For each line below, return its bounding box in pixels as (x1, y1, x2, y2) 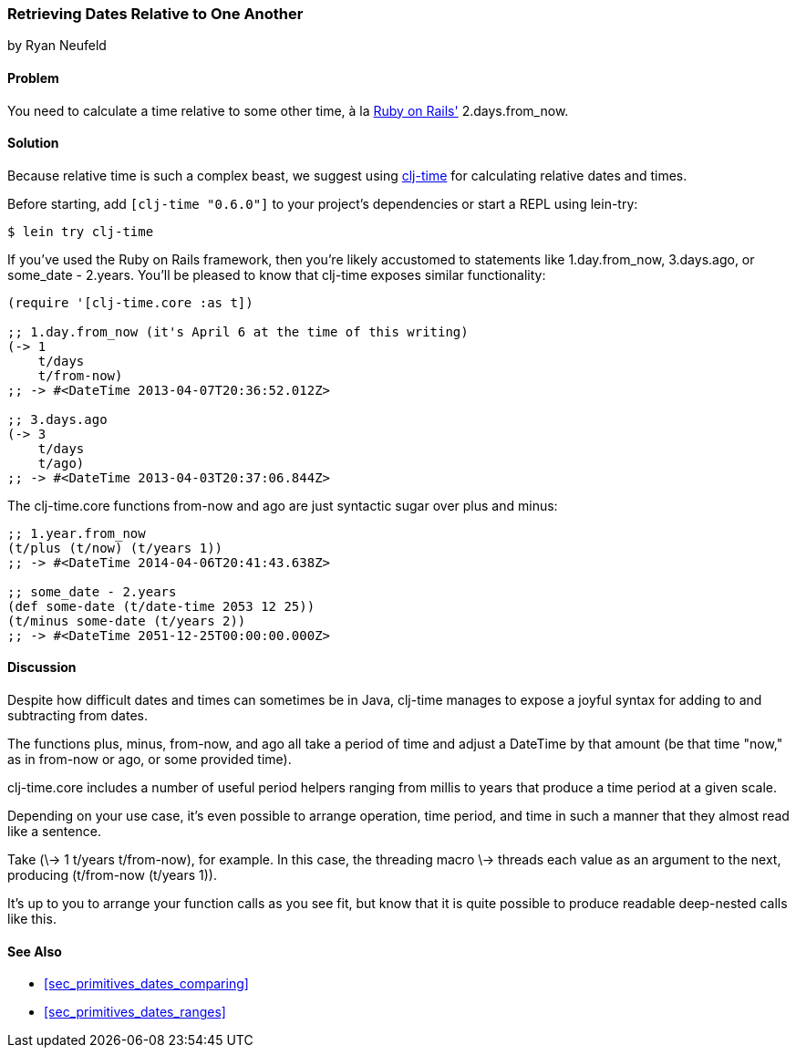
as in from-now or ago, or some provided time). (7, 751, 292, 768)
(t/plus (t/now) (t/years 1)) (7, 540, 223, 555)
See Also (7, 943, 62, 959)
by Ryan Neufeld (7, 37, 107, 54)
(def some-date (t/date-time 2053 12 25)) (7, 598, 315, 614)
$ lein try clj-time (7, 223, 154, 239)
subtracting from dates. (7, 708, 148, 724)
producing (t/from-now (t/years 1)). (7, 867, 217, 884)
